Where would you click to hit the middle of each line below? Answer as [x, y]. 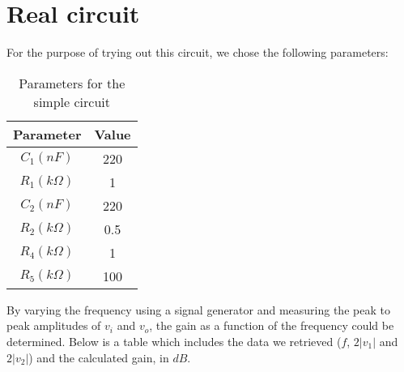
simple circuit [72, 101]
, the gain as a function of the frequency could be [272, 325]
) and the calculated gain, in [99, 357]
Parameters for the [72, 83]
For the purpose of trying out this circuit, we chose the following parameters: [198, 52]
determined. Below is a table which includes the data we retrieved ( [174, 341]
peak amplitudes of [54, 325]
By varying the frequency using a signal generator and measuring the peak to [198, 309]
